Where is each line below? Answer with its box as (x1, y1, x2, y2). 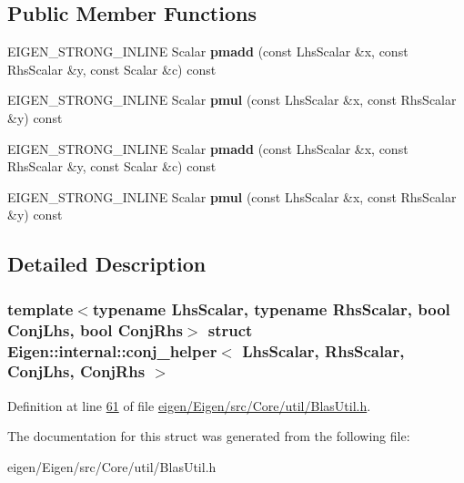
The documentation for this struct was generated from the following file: (7, 426, 410, 446)
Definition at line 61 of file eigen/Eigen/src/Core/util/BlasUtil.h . (7, 396, 371, 415)
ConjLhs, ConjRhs (7, 360, 146, 383)
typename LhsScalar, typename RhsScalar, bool (92, 297, 450, 320)
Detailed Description (7, 250, 207, 278)
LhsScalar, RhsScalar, (242, 339, 405, 362)
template (7, 297, 74, 320)
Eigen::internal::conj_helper (7, 339, 217, 362)
